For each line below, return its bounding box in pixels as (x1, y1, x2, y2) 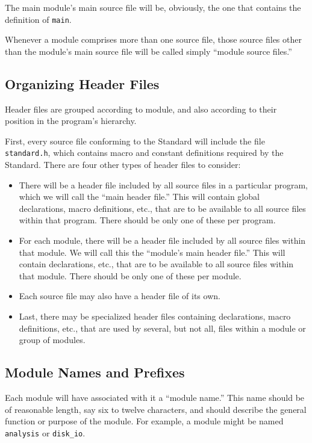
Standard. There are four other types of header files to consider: (5, 158, 241, 171)
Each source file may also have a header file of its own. (19, 290, 220, 302)
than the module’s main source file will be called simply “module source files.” (5, 45, 292, 57)
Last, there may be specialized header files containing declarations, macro (19, 310, 291, 323)
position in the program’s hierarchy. (5, 114, 137, 127)
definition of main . (5, 13, 72, 25)
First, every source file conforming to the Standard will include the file (5, 134, 265, 147)
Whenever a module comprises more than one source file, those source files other (5, 33, 302, 46)
